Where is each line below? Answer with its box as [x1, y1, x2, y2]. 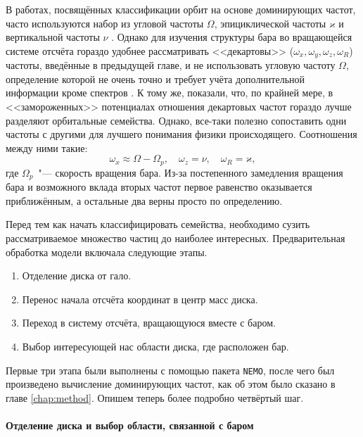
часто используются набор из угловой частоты [6, 15, 204, 30]
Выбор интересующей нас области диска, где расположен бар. [22, 339, 289, 354]
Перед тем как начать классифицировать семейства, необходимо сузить [6, 217, 310, 232]
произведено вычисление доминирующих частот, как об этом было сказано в [6, 376, 336, 391]
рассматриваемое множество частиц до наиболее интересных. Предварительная [6, 231, 345, 246]
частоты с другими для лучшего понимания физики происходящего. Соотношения [6, 127, 357, 141]
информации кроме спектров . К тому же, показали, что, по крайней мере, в [6, 85, 333, 100]
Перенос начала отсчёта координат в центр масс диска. [22, 291, 258, 306]
